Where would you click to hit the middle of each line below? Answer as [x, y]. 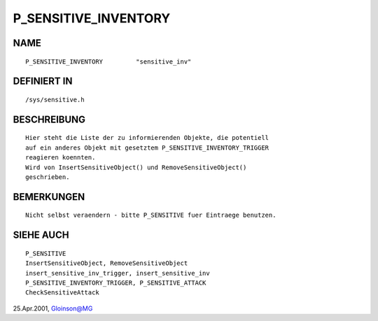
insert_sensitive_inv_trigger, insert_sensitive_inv [118, 273]
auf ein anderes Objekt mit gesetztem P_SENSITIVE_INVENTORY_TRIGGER [147, 148]
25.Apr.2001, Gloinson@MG [53, 308]
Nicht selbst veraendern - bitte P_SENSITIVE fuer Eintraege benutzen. [151, 215]
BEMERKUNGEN [49, 197]
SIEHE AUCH [41, 235]
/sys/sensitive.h [55, 99]
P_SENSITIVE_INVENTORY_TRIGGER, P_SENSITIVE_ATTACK [116, 283]
